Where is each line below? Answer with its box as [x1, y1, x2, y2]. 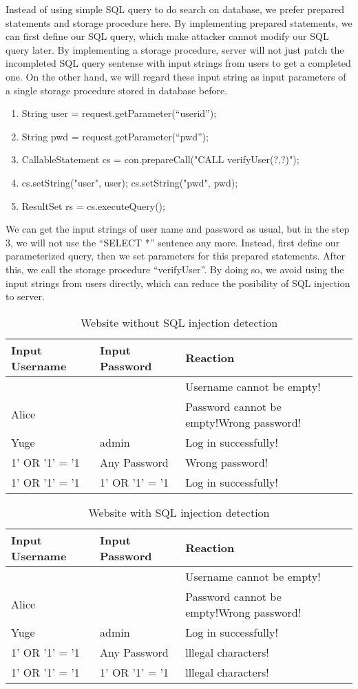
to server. [6, 289, 45, 304]
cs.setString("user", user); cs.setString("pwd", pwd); [21, 175, 238, 189]
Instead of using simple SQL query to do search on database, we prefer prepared [6, 2, 344, 16]
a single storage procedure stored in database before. [6, 83, 228, 97]
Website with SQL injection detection [88, 504, 270, 520]
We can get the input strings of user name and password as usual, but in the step [6, 222, 350, 236]
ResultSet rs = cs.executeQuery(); [21, 198, 165, 213]
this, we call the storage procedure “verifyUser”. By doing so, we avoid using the [6, 262, 344, 276]
